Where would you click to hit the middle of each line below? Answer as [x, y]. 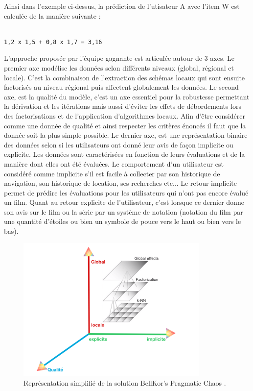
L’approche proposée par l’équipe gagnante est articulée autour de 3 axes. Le [119, 58]
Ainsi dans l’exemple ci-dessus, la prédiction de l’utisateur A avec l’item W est [122, 6]
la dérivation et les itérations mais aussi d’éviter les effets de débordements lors [123, 106]
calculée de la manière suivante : [52, 15]
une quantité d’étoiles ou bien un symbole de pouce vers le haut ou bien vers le [123, 221]
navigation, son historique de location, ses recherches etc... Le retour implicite [120, 183]
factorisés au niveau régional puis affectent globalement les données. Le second [121, 87]
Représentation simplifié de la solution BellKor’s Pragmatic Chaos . [125, 382]
